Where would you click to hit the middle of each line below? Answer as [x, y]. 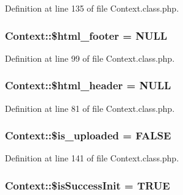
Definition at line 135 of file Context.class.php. [92, 8]
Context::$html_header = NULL [88, 85]
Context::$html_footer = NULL [86, 35]
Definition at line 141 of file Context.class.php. [92, 158]
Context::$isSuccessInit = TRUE [88, 185]
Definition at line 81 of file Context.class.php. [90, 108]
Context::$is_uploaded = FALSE [88, 135]
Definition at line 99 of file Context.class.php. [90, 58]
